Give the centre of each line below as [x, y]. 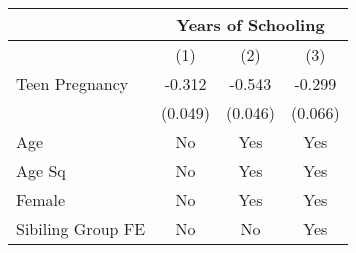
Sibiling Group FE [81, 228]
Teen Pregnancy [72, 83]
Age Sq [41, 170]
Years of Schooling [250, 24]
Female [41, 199]
